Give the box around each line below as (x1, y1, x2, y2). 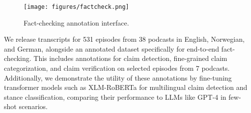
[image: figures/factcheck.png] (24, 3, 129, 10)
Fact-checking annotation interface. (24, 17, 129, 28)
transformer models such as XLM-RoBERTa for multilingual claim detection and (4, 82, 248, 92)
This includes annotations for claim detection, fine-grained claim (33, 53, 227, 63)
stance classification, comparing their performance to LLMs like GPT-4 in (4, 91, 226, 102)
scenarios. (19, 101, 48, 112)
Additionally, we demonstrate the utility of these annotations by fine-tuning (4, 72, 232, 83)
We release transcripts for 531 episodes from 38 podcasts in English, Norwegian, (4, 34, 245, 44)
